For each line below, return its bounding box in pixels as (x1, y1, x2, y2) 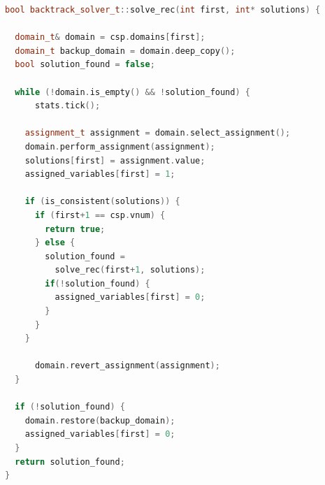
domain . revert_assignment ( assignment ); (34, 361, 220, 371)
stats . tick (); (34, 101, 101, 111)
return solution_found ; (15, 456, 125, 467)
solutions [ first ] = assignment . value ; (24, 155, 205, 166)
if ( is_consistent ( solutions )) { (24, 196, 180, 207)
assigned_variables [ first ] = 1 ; (24, 169, 175, 180)
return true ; (45, 224, 106, 234)
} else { (34, 238, 75, 248)
